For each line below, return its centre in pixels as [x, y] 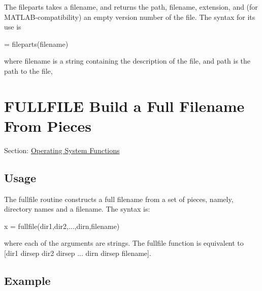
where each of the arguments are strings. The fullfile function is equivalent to [124, 243]
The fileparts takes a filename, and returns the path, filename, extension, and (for [131, 7]
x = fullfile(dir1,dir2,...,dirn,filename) [62, 226]
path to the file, [28, 70]
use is [13, 27]
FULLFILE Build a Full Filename [124, 106]
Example [27, 281]
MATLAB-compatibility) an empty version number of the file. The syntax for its [130, 17]
